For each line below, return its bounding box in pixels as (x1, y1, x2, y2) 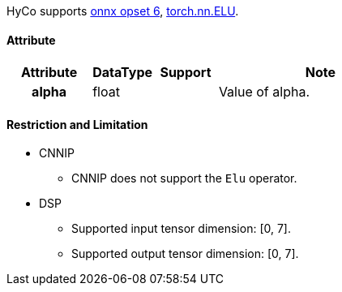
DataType (92, 64, 153, 81)
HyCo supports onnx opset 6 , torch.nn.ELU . (6, 4, 239, 18)
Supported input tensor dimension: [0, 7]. (71, 221, 291, 236)
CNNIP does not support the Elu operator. (71, 171, 297, 186)
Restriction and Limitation (6, 117, 148, 131)
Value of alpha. (218, 84, 310, 101)
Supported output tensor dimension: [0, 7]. (71, 247, 299, 261)
